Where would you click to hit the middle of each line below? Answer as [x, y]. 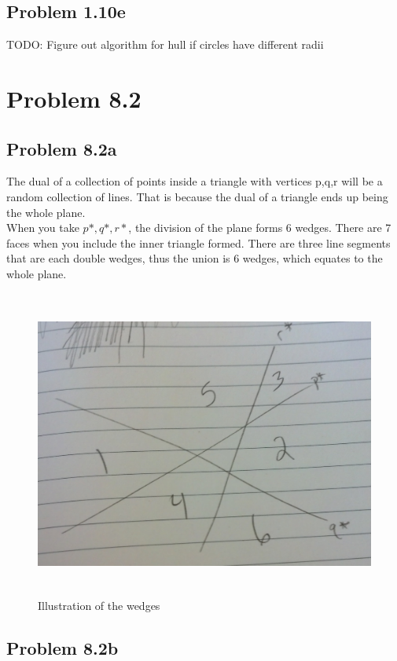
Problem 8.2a [62, 148]
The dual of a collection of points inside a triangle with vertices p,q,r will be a [195, 181]
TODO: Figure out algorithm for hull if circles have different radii [165, 44]
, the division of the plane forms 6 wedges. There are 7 [260, 228]
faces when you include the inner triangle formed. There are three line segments [198, 242]
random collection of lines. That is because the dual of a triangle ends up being [197, 196]
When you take [43, 228]
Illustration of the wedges [99, 606]
